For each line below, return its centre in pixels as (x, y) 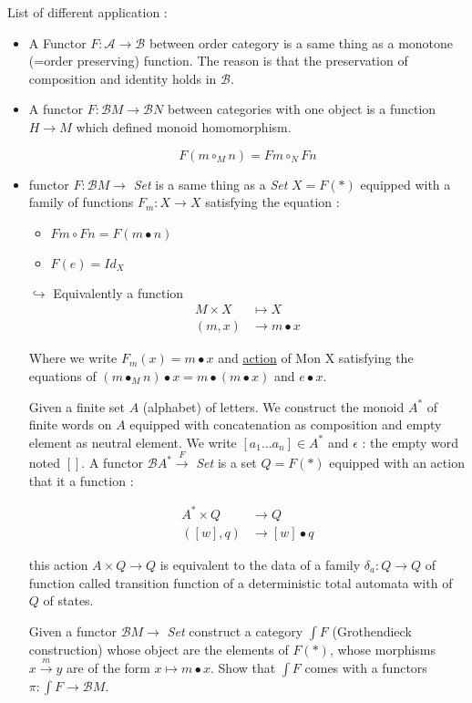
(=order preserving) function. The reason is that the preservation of (218, 61)
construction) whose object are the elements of (159, 649)
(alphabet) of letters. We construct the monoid (273, 406)
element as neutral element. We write (133, 442)
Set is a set (226, 463)
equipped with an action (397, 463)
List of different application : (87, 12)
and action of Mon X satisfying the (316, 358)
